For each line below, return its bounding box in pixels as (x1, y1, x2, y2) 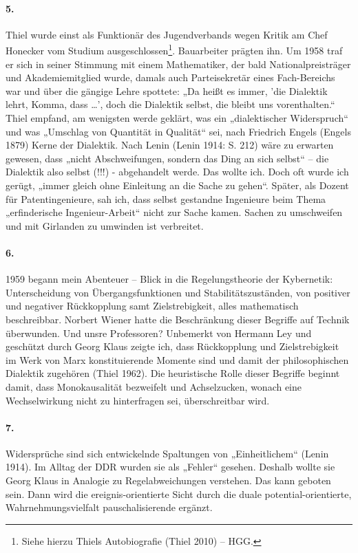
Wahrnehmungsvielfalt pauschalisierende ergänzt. (6, 500, 213, 514)
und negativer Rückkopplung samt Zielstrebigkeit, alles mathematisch (6, 299, 299, 313)
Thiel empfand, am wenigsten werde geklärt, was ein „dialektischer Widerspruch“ (6, 111, 348, 125)
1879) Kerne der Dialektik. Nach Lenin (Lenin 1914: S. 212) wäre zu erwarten (6, 138, 334, 152)
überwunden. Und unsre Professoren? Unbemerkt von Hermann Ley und (6, 325, 312, 340)
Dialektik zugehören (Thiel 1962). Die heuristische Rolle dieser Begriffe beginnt (6, 366, 340, 380)
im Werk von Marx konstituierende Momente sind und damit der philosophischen (6, 352, 349, 367)
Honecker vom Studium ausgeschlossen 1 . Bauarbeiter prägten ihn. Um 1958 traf (6, 41, 343, 58)
